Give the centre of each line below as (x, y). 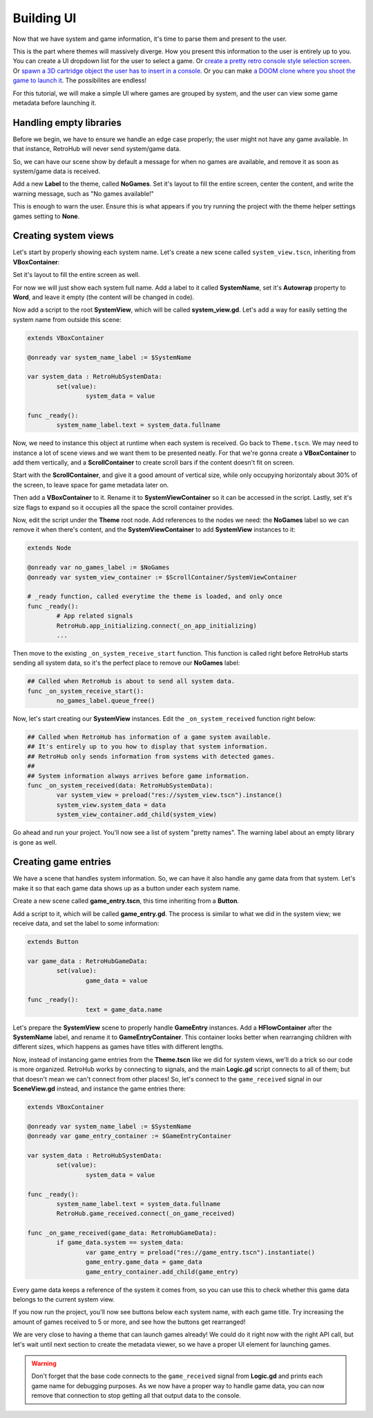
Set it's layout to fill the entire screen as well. (76, 275)
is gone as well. (35, 842)
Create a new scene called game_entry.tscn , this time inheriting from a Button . (126, 901)
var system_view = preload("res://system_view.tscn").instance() (169, 795)
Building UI (45, 18)
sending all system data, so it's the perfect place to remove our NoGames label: (126, 663)
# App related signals (95, 616)
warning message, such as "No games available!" (84, 193)
